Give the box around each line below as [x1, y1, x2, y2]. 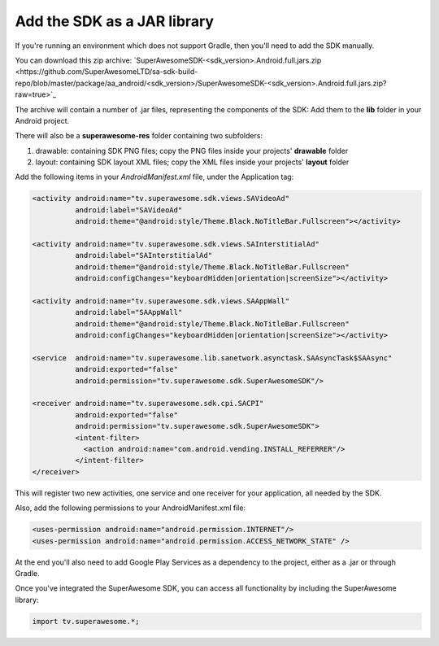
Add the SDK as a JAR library [15, 12, 215, 30]
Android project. [15, 116, 70, 125]
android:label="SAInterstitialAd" [74, 251, 213, 260]
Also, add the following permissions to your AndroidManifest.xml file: [15, 503, 246, 513]
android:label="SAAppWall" [74, 308, 183, 317]
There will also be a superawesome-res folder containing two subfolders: [15, 131, 263, 141]
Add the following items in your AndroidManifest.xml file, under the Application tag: [15, 172, 294, 182]
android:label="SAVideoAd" [74, 205, 183, 215]
